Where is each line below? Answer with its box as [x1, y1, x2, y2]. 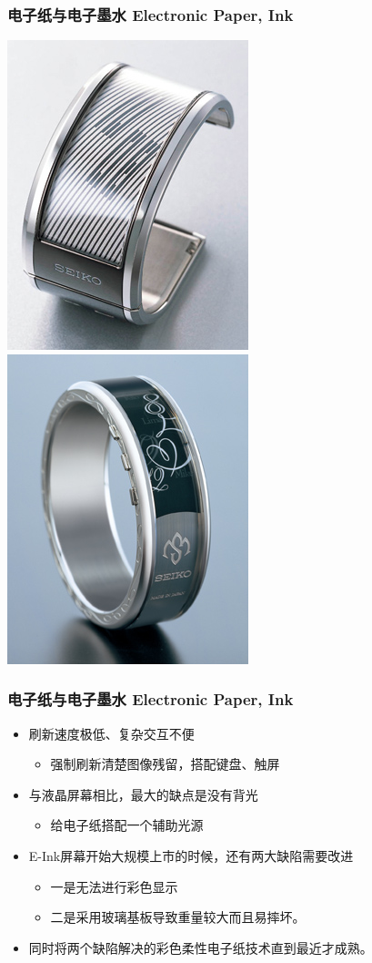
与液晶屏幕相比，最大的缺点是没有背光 [28, 784, 258, 804]
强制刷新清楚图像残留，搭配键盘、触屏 [50, 754, 280, 773]
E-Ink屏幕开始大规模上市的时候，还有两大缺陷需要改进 [28, 846, 354, 865]
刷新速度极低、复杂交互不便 [28, 723, 195, 743]
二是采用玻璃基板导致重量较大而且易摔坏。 [50, 907, 306, 927]
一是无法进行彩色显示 [50, 876, 178, 896]
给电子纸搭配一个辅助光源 [50, 815, 204, 835]
